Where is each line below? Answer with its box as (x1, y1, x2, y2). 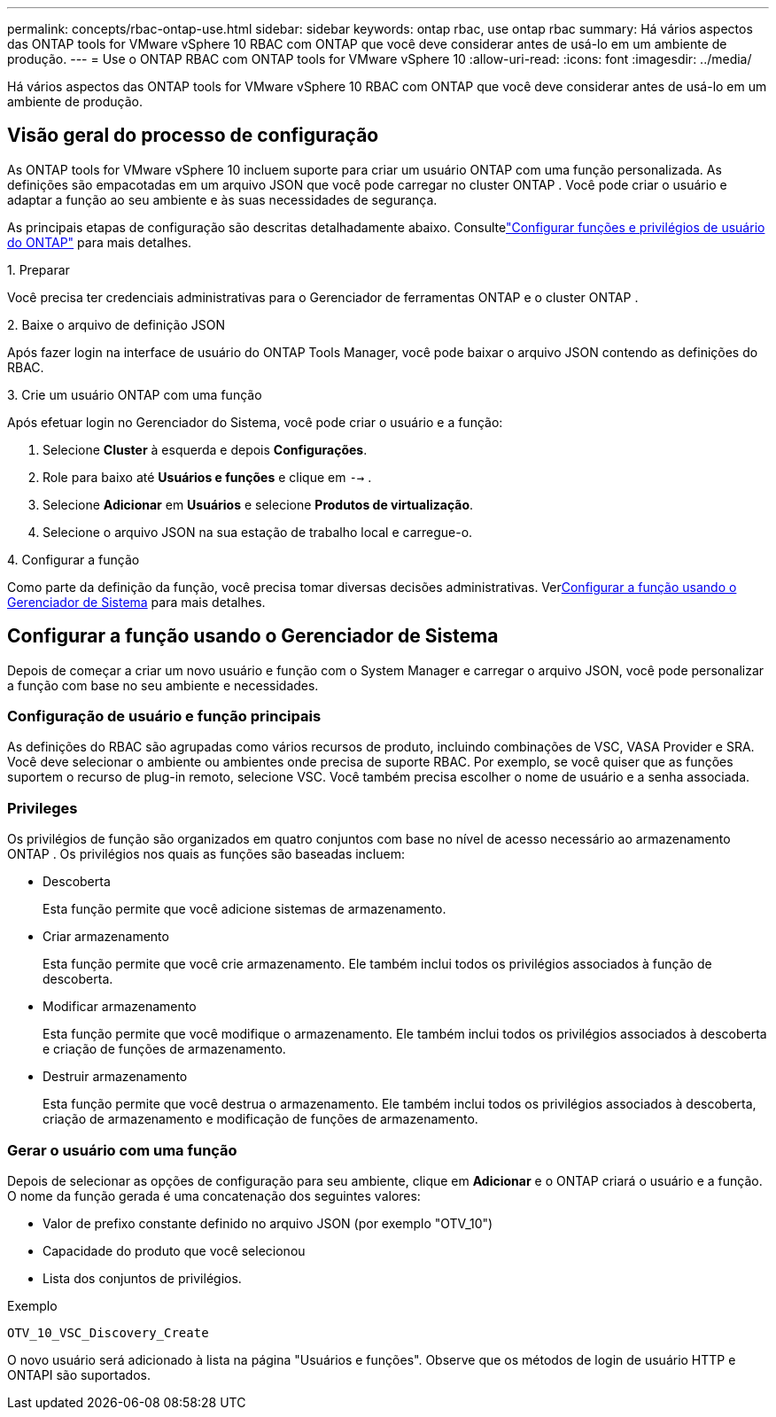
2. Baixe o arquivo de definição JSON (7, 316, 225, 332)
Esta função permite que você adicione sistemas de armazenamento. (43, 901, 446, 917)
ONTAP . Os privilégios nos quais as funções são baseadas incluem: (7, 846, 405, 862)
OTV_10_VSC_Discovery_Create (7, 1325, 209, 1340)
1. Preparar (7, 261, 70, 277)
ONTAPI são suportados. (7, 1366, 151, 1382)
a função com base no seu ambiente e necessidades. (7, 677, 319, 693)
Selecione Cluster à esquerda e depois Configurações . (43, 441, 368, 457)
